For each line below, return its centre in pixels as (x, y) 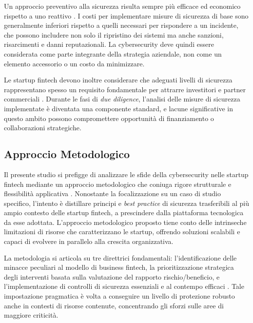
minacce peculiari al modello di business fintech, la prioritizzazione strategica (119, 267)
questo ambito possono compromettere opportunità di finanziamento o (109, 118)
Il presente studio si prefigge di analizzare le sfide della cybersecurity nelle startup (126, 174)
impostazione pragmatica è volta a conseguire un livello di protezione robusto (119, 296)
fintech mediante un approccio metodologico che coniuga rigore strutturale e (118, 184)
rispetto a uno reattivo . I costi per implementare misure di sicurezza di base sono (126, 15)
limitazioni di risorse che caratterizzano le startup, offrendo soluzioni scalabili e (122, 232)
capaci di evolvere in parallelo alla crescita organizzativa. (89, 241)
